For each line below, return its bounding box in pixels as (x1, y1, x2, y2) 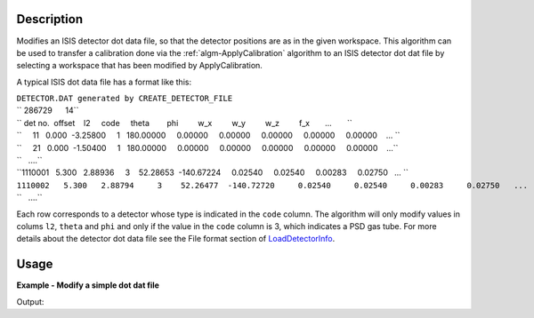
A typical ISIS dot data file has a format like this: (16, 76, 191, 87)
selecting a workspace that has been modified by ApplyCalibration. (16, 60, 263, 71)
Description (16, 12, 84, 27)
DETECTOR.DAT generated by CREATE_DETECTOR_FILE (16, 93, 233, 104)
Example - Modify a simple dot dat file (16, 280, 160, 290)
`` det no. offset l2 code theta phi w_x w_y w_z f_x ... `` (16, 117, 352, 128)
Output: (16, 296, 44, 306)
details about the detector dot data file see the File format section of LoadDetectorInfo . (16, 234, 336, 244)
